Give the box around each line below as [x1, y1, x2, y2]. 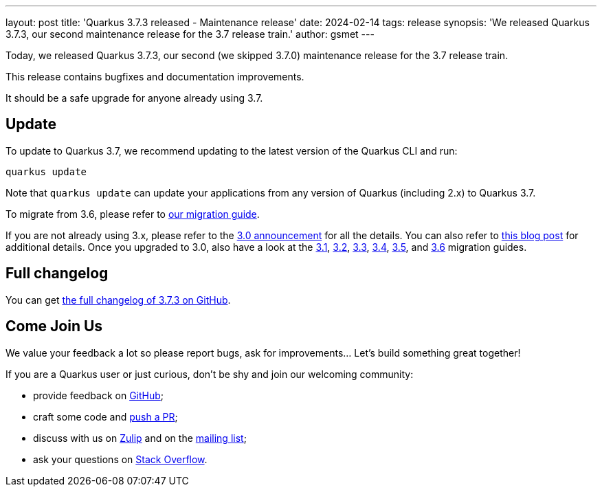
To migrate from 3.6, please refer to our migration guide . [5, 208, 260, 220]
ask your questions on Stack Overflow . [33, 453, 208, 465]
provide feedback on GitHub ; [33, 389, 164, 401]
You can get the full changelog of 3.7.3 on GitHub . [5, 293, 231, 306]
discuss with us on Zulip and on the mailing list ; [33, 432, 247, 444]
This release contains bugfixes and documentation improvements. [5, 71, 304, 82]
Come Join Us [5, 317, 103, 335]
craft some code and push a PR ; [33, 410, 178, 423]
